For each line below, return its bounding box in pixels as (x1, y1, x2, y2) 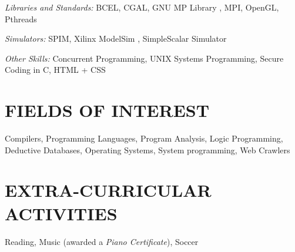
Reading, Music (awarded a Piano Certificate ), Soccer (5, 235, 199, 247)
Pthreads (5, 12, 37, 25)
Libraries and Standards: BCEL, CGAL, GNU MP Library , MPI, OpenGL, (5, 1, 279, 13)
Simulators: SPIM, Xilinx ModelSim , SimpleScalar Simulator (5, 32, 227, 45)
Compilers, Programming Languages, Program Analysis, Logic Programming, (5, 132, 283, 145)
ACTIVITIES (5, 201, 118, 225)
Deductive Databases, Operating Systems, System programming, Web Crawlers (5, 143, 290, 156)
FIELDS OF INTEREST (5, 98, 210, 122)
